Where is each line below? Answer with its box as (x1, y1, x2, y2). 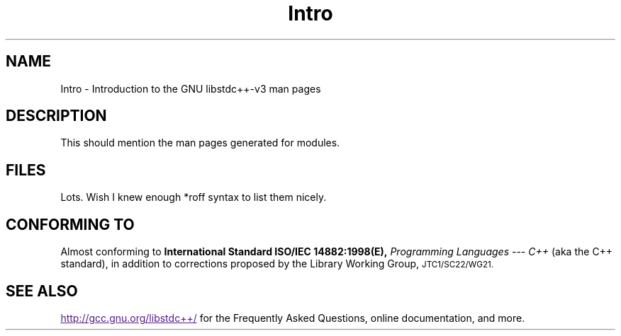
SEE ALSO (6, 282, 78, 300)
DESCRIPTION (6, 107, 107, 125)
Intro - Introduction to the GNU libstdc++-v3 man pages (60, 82, 321, 95)
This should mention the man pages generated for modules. (60, 137, 340, 149)
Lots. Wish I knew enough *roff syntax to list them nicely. (60, 191, 327, 204)
